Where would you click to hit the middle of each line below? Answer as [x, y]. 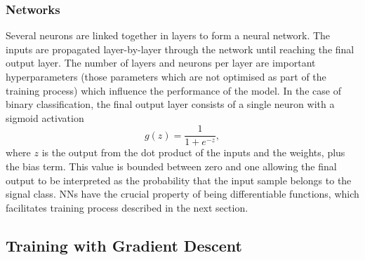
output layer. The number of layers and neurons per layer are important [161, 63]
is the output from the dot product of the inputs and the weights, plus [193, 152]
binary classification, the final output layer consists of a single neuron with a [170, 104]
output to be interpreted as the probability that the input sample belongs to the [179, 180]
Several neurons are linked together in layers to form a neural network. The [168, 35]
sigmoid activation [45, 117]
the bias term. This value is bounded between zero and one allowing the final [171, 166]
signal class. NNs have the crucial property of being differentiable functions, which [182, 194]
